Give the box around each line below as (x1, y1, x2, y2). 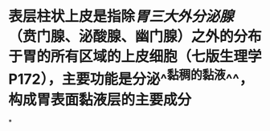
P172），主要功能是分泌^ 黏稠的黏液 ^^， (8, 68, 254, 88)
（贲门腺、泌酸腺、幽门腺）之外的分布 (8, 27, 263, 46)
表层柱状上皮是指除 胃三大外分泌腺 (8, 7, 235, 26)
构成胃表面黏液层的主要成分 (8, 90, 192, 108)
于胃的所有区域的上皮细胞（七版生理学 (8, 47, 263, 66)
